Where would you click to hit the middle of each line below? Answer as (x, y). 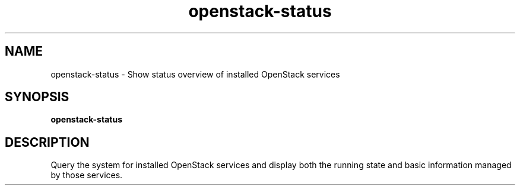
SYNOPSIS (37, 97)
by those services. (87, 175)
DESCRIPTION (47, 142)
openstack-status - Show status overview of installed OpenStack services (195, 74)
